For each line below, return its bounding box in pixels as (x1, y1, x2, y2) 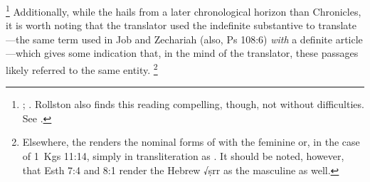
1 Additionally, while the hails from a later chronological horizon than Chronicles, (6, 2, 361, 18)
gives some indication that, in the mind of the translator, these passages (44, 45, 359, 60)
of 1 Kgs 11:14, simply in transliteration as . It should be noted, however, (22, 149, 344, 164)
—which (6, 45, 41, 60)
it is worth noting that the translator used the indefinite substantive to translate (6, 18, 356, 33)
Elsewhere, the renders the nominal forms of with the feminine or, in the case (22, 134, 360, 149)
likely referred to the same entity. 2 (6, 60, 158, 77)
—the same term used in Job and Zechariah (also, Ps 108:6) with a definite (6, 31, 332, 46)
